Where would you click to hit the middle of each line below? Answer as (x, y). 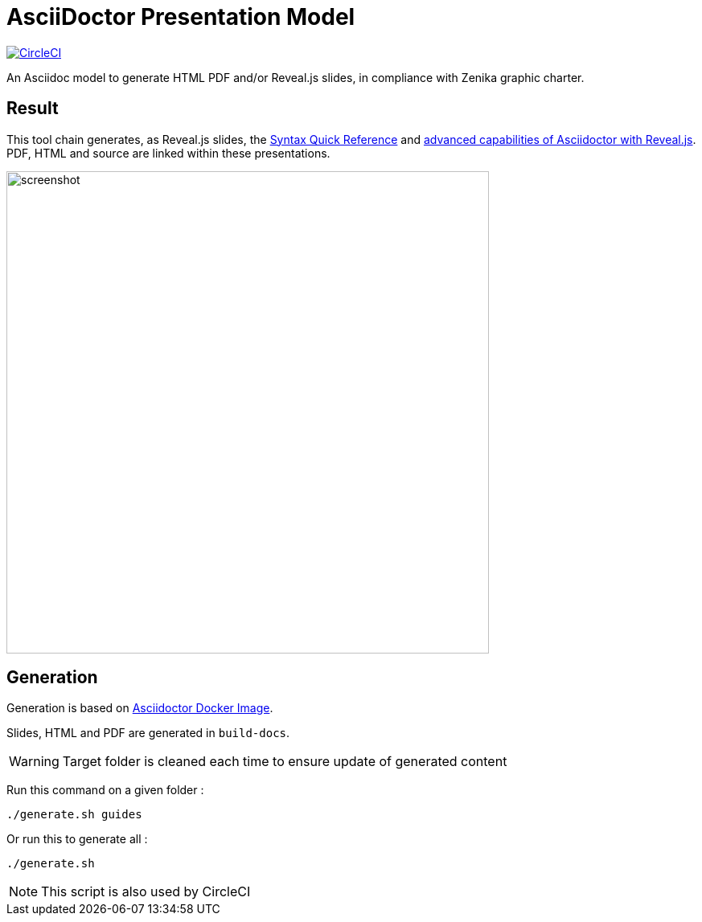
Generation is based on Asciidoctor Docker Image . (140, 708)
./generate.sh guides (74, 815)
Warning (34, 762)
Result (33, 109)
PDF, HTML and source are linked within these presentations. (168, 153)
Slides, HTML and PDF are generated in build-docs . (148, 733)
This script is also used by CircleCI (146, 892)
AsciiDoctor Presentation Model (181, 17)
